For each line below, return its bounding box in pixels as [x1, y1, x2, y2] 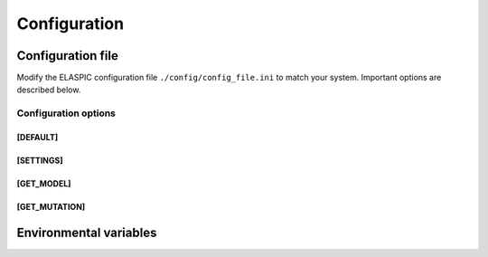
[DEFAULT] [16, 132, 59, 143]
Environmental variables [16, 224, 157, 240]
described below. [16, 84, 81, 95]
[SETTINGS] [16, 155, 63, 167]
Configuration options [16, 107, 117, 119]
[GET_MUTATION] [16, 202, 86, 213]
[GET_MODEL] [16, 178, 71, 189]
